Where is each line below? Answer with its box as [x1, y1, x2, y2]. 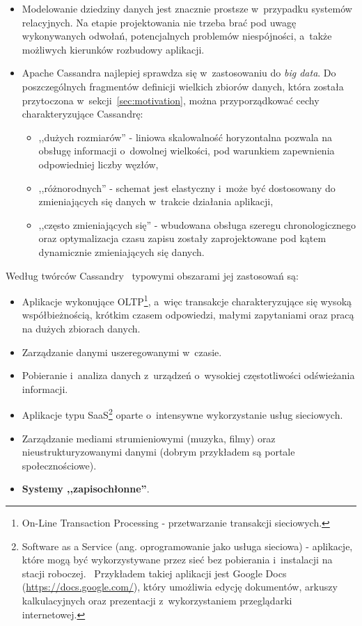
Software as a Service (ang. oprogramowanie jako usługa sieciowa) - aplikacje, [22, 538, 353, 553]
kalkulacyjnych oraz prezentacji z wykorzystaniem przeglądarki [22, 593, 292, 607]
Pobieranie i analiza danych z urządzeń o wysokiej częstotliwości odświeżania [22, 368, 355, 383]
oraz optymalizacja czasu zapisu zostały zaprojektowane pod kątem [38, 231, 326, 246]
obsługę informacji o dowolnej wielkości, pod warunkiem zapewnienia [38, 143, 335, 158]
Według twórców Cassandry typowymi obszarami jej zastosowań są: [6, 268, 299, 282]
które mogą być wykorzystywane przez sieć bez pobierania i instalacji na [22, 552, 333, 567]
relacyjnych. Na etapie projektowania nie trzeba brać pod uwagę [22, 15, 297, 29]
